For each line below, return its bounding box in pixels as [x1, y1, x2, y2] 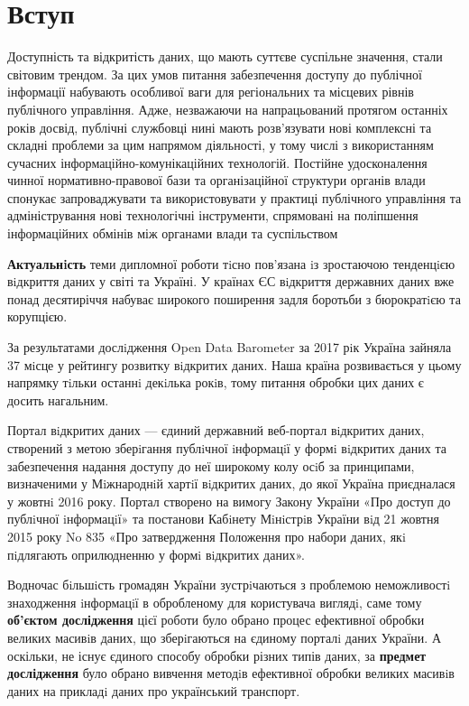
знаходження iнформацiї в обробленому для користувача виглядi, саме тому [7, 592, 422, 611]
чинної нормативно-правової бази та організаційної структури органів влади [7, 171, 426, 190]
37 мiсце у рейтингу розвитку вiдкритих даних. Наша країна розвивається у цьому [7, 355, 462, 374]
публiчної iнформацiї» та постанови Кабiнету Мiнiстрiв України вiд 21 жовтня [7, 509, 439, 528]
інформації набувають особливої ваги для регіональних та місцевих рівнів [7, 82, 414, 101]
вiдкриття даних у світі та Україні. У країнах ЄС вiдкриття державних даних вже [7, 272, 455, 291]
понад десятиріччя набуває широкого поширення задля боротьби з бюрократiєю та [7, 289, 461, 308]
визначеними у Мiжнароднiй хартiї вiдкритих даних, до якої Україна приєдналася [7, 474, 455, 493]
